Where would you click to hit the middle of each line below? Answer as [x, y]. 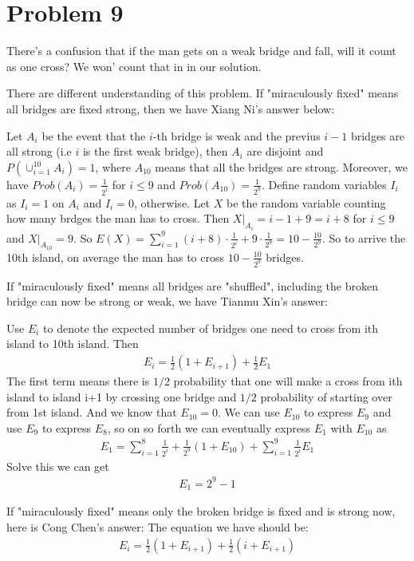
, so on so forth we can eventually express [209, 427]
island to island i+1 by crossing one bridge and [122, 396]
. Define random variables [324, 184]
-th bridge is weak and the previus [237, 135]
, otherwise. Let [172, 202]
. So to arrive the [364, 237]
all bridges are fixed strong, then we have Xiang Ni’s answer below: [171, 108]
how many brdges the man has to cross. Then [118, 218]
